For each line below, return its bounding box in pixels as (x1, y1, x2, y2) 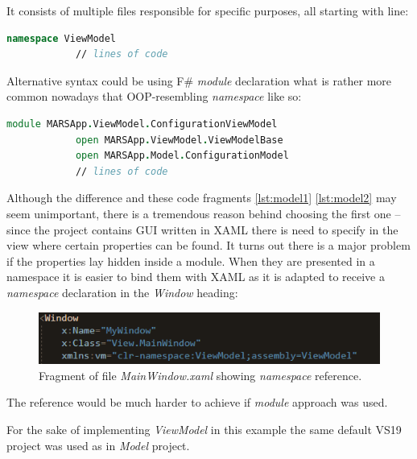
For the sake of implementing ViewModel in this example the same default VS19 (6, 421, 402, 437)
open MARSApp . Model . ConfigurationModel (75, 150, 289, 162)
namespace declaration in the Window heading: (6, 283, 238, 300)
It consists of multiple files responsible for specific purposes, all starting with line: (6, 2, 409, 19)
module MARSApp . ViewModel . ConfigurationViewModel (6, 118, 278, 130)
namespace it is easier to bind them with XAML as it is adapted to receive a (6, 268, 385, 285)
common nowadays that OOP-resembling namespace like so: (6, 88, 302, 105)
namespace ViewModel (6, 32, 117, 44)
